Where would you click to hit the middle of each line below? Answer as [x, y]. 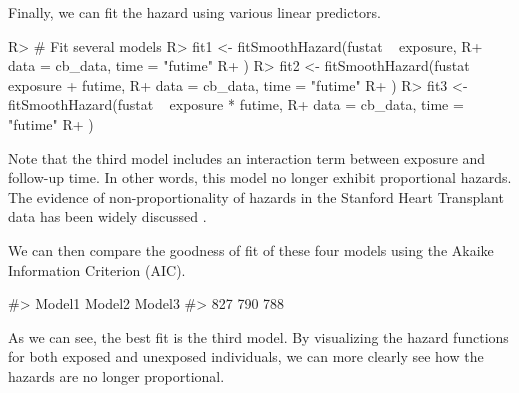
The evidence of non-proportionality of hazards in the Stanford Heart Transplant [256, 196]
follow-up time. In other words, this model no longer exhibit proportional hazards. [260, 177]
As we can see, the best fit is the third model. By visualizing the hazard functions [258, 336]
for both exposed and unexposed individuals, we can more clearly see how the [246, 356]
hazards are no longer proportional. [116, 375]
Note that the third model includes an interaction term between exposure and [247, 157]
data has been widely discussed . [107, 216]
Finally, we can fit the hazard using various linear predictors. [194, 12]
